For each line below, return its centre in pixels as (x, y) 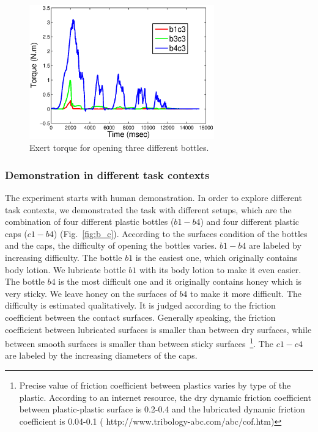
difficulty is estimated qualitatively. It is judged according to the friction (140, 305)
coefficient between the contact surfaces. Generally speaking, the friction (140, 317)
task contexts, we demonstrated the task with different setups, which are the (148, 209)
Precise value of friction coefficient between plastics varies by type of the (155, 385)
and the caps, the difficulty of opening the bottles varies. (111, 245)
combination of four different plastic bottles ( (90, 221)
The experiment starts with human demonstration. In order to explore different (153, 198)
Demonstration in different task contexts (107, 174)
